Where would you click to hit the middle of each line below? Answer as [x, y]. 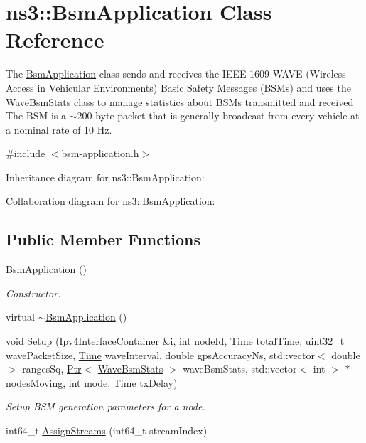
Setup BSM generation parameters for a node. [106, 406]
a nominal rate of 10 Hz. [59, 129]
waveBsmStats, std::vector [240, 369]
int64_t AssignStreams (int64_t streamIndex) [107, 431]
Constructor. [33, 293]
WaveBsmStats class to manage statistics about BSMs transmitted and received [180, 101]
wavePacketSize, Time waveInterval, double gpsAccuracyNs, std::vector [160, 354]
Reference [55, 39]
